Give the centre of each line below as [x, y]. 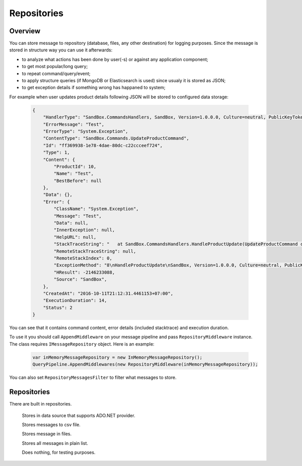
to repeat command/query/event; [56, 74]
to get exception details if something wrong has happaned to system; [94, 88]
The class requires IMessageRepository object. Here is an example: [82, 344]
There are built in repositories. [41, 404]
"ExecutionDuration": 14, [75, 301]
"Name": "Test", [74, 174]
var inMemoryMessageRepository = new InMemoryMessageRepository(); [118, 357]
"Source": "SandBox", [80, 279]
